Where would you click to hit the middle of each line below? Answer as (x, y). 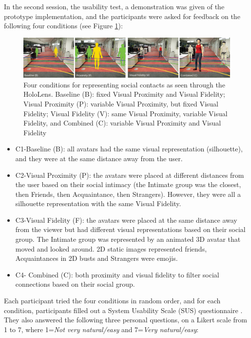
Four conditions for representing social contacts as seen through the (124, 84)
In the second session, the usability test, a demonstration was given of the (114, 6)
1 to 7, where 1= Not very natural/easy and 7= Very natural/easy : (101, 329)
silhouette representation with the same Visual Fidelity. (98, 203)
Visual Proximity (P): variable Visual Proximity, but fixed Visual (121, 103)
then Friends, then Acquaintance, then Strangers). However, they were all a (128, 194)
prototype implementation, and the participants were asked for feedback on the (122, 16)
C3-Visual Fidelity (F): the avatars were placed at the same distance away (126, 220)
